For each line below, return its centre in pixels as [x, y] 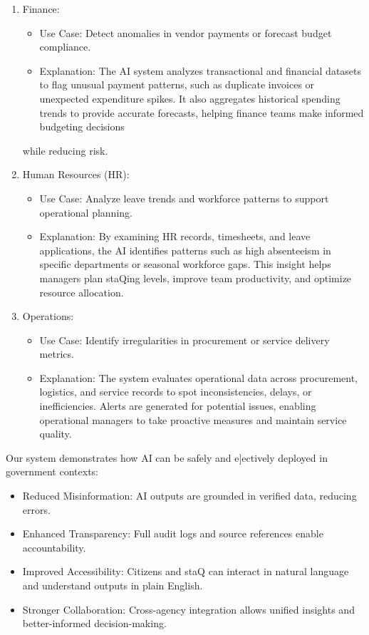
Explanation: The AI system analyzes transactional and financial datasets [201, 70]
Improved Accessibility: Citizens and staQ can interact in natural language [186, 571]
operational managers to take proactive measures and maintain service [193, 419]
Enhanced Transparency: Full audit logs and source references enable [173, 533]
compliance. [65, 47]
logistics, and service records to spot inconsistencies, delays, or [176, 392]
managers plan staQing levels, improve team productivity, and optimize [196, 278]
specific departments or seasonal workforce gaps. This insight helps [185, 264]
